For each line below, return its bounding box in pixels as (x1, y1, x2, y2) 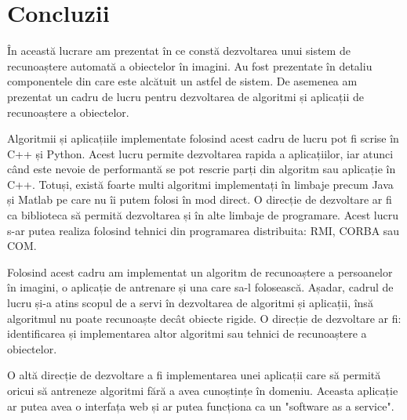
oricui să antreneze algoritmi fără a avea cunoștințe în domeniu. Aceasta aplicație (7, 382, 398, 398)
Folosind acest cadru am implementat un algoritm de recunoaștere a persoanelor (7, 263, 393, 280)
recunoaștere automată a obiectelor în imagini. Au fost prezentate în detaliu (7, 57, 372, 74)
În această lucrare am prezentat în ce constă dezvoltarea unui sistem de (7, 42, 351, 59)
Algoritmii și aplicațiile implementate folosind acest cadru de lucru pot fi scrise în (7, 130, 399, 147)
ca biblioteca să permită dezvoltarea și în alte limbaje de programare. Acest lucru (7, 207, 398, 223)
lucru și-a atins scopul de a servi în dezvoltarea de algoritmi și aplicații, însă (7, 295, 373, 311)
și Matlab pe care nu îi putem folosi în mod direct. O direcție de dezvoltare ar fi (7, 191, 392, 208)
